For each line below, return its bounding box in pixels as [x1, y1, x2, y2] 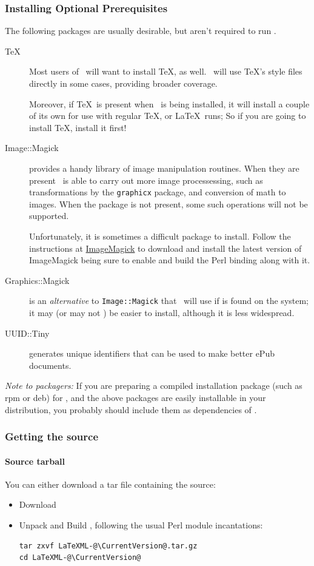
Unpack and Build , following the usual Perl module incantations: [19, 519, 263, 531]
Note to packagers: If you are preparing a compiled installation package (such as [5, 379, 302, 392]
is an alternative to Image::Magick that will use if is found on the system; [29, 294, 309, 307]
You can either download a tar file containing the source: [5, 477, 216, 490]
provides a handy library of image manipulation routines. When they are [29, 161, 299, 174]
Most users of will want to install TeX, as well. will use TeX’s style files [29, 65, 302, 78]
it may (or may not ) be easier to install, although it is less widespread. [29, 306, 295, 319]
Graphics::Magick [5, 274, 70, 286]
